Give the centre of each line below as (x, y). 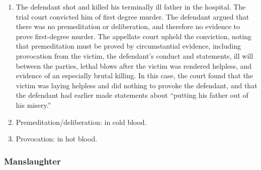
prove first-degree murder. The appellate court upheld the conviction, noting (134, 36)
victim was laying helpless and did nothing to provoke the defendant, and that (137, 85)
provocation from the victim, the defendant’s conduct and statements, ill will (135, 55)
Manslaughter (32, 161)
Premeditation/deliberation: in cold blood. (81, 122)
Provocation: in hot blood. (57, 139)
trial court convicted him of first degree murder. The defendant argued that (132, 16)
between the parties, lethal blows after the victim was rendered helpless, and (134, 65)
